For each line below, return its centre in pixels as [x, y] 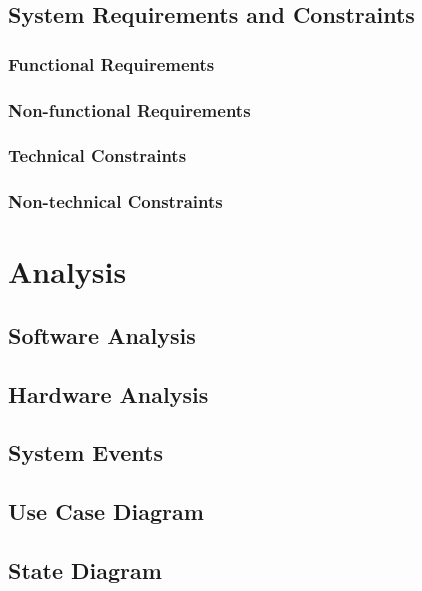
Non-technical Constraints [115, 201]
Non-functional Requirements [129, 109]
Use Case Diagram [106, 511]
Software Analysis [102, 334]
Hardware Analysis [108, 393]
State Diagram [85, 570]
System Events [86, 452]
